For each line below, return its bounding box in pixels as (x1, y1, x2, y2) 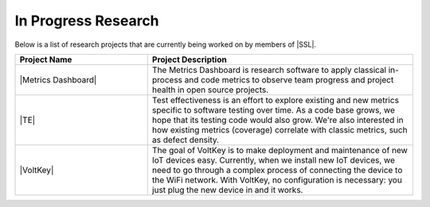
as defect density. (151, 134, 219, 145)
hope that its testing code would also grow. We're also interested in (151, 114, 404, 125)
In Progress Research (14, 12, 159, 29)
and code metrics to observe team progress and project (184, 74, 394, 85)
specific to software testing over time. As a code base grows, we (151, 104, 396, 115)
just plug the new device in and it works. (151, 184, 303, 195)
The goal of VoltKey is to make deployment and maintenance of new (151, 144, 408, 155)
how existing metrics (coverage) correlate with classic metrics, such (151, 124, 408, 135)
